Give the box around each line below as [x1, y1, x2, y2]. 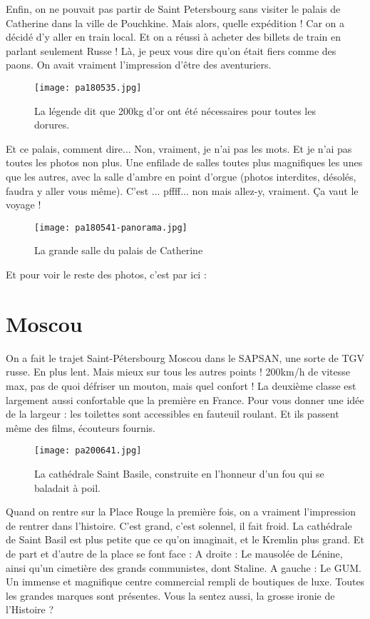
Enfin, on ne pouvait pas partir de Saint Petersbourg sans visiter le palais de [6, 1, 341, 16]
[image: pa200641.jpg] [34, 446, 142, 456]
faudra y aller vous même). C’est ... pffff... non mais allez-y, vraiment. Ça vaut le [6, 183, 359, 198]
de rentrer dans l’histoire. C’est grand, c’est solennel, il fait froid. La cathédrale [6, 518, 352, 533]
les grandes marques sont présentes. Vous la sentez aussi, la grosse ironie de [6, 588, 335, 603]
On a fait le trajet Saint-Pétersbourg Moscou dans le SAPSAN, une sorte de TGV [6, 350, 365, 365]
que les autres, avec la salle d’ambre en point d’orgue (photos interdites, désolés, [6, 169, 356, 183]
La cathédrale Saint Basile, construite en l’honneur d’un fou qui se [34, 465, 324, 480]
